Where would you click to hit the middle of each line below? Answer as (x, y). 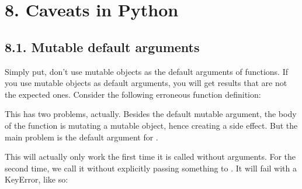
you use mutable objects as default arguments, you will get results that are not (146, 83)
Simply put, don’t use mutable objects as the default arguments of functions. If (147, 71)
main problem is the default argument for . (81, 137)
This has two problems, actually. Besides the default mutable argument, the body (151, 114)
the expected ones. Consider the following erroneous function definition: (133, 94)
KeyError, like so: (37, 179)
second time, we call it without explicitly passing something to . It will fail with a (151, 168)
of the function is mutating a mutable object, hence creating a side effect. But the (151, 125)
